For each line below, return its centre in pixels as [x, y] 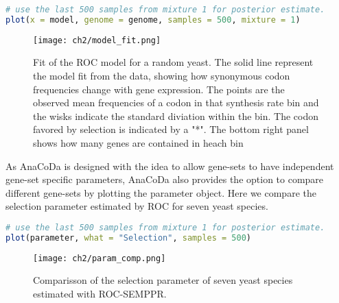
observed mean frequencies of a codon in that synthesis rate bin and [176, 102]
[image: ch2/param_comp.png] [100, 258]
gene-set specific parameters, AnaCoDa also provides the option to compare [165, 179]
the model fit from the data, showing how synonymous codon [162, 75]
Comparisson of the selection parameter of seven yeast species [163, 280]
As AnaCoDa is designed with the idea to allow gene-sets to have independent [170, 166]
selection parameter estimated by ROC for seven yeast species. [137, 206]
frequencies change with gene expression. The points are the [159, 89]
